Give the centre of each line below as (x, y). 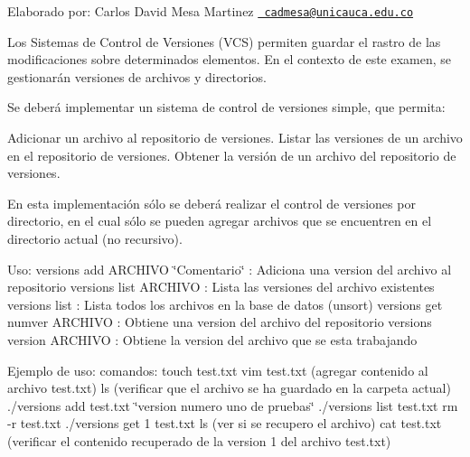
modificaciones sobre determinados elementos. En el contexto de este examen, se (230, 59)
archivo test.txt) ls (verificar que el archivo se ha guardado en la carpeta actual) (229, 388)
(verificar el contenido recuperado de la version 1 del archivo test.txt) (199, 440)
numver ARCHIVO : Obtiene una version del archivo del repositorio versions (220, 322)
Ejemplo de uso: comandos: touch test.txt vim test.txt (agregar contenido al (218, 370)
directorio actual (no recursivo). (95, 238)
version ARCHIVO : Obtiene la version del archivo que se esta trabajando (212, 339)
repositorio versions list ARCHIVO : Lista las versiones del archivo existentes (221, 287)
